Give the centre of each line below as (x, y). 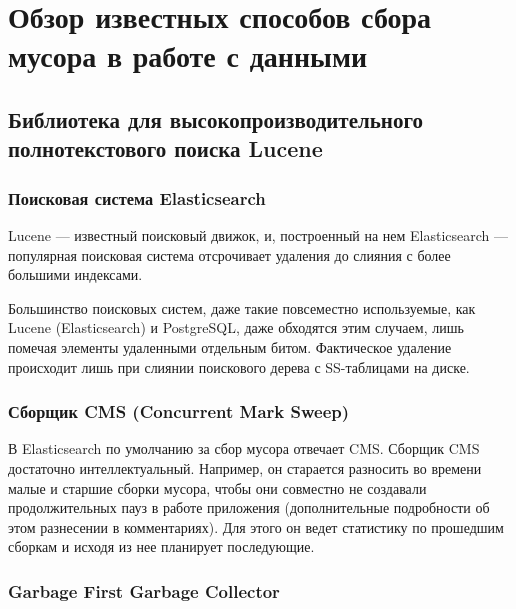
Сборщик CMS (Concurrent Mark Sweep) (179, 411)
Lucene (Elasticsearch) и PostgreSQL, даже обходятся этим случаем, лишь (236, 327)
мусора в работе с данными (188, 55)
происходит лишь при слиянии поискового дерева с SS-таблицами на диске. (239, 366)
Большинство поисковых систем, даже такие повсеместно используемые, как (242, 307)
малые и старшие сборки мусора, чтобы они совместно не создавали (217, 487)
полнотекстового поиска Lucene (165, 148)
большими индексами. (75, 274)
